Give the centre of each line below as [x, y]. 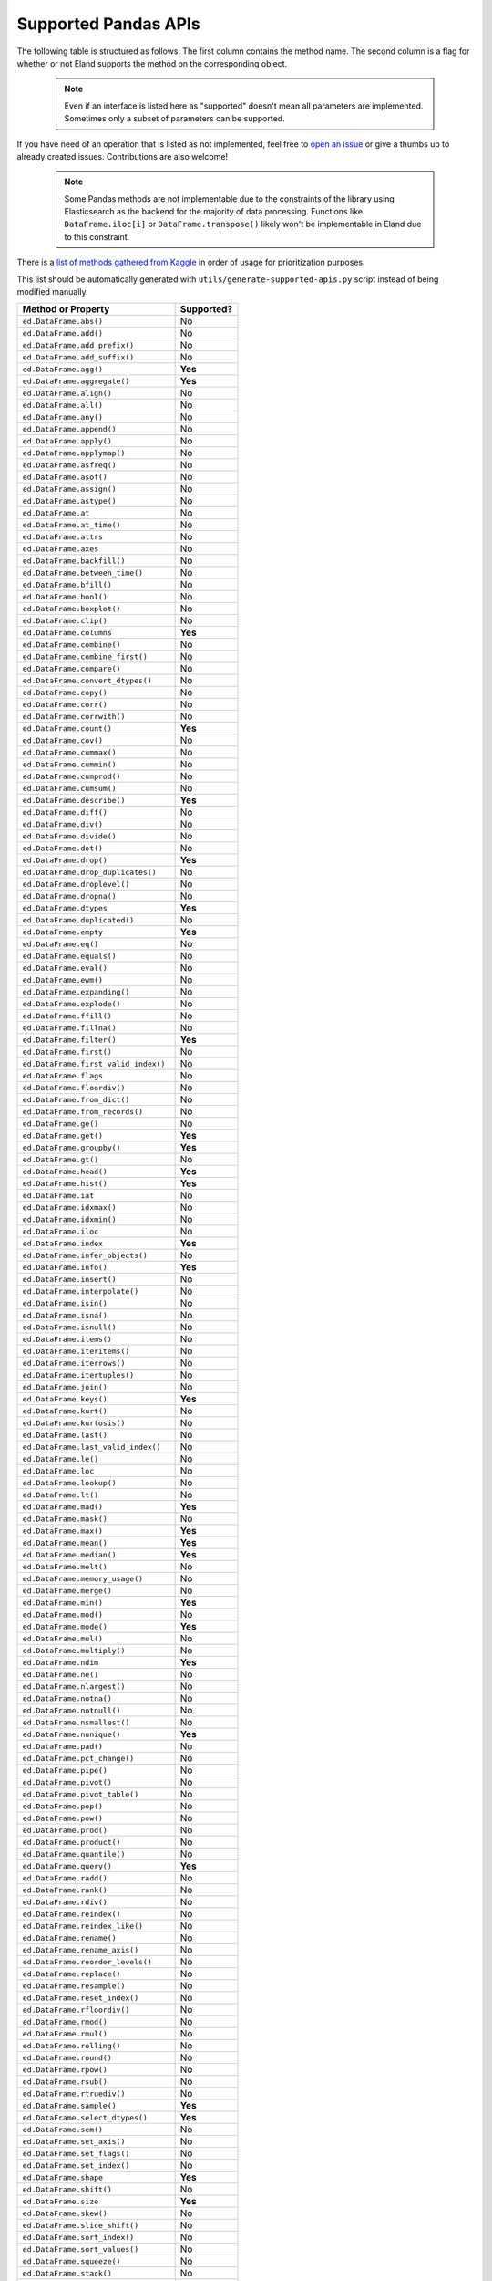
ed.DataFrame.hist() [65, 1183]
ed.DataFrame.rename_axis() [81, 1949]
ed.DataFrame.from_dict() [76, 1099]
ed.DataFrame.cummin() [70, 764]
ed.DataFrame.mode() [65, 1626]
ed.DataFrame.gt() [61, 1159]
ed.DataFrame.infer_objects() [85, 1255]
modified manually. [52, 292]
